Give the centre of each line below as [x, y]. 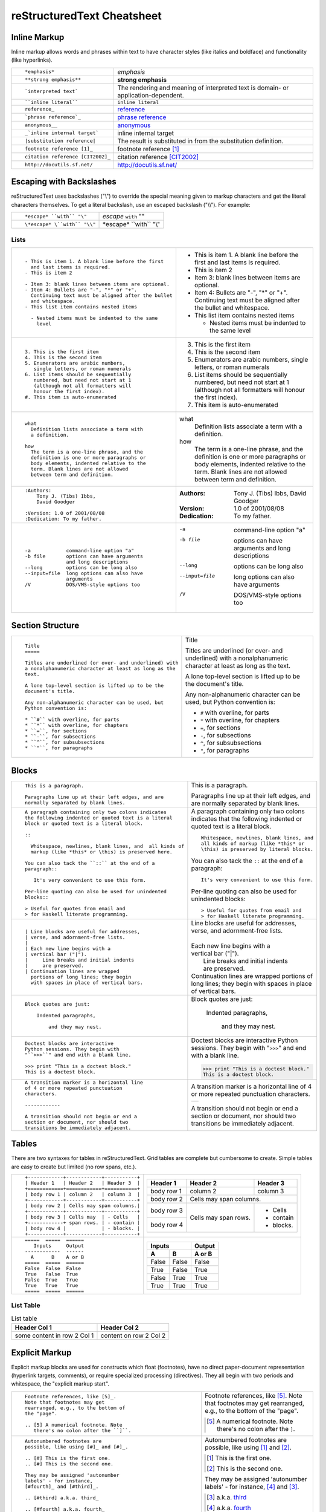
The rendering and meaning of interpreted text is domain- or [203, 88]
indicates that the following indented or [247, 818]
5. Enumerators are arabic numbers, [75, 363]
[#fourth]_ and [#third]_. [62, 1487]
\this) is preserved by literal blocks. [257, 849]
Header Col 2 [120, 1328]
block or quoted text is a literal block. [84, 823]
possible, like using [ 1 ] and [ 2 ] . [248, 1447]
